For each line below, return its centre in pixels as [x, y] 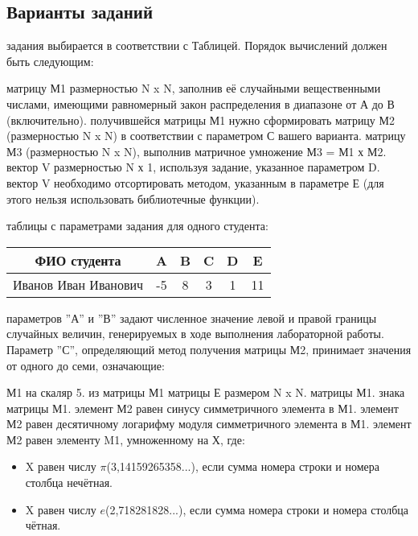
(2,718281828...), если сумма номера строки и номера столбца [257, 509]
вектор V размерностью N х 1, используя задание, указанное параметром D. [193, 167]
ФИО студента [78, 260]
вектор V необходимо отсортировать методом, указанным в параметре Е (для [195, 182]
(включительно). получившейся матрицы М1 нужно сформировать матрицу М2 [201, 120]
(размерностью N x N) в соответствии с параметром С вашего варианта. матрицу [206, 136]
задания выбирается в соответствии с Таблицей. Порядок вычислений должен [197, 45]
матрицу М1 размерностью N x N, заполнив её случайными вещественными [194, 88]
